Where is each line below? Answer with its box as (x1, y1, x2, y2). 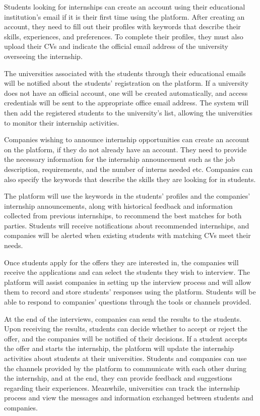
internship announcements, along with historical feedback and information (4, 200, 233, 211)
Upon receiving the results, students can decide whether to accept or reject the (4, 323, 248, 334)
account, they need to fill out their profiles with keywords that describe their (4, 21, 241, 32)
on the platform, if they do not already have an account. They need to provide (4, 144, 247, 154)
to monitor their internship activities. (4, 117, 119, 128)
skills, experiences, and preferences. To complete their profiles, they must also (4, 31, 243, 41)
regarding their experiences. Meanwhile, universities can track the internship (4, 382, 240, 393)
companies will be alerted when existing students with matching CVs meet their (4, 230, 251, 241)
